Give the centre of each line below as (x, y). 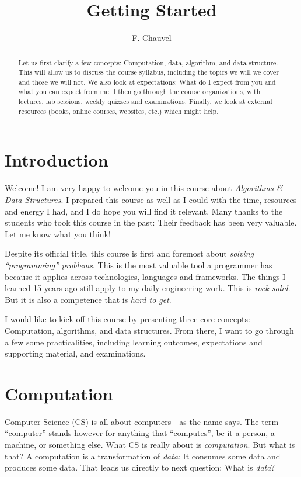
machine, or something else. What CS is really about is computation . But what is (150, 445)
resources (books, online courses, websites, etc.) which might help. (118, 111)
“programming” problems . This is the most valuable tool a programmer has (139, 265)
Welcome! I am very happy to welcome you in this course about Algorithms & (144, 188)
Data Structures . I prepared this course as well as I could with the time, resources (151, 199)
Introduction (57, 160)
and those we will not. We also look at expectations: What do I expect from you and (147, 82)
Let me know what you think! (58, 234)
